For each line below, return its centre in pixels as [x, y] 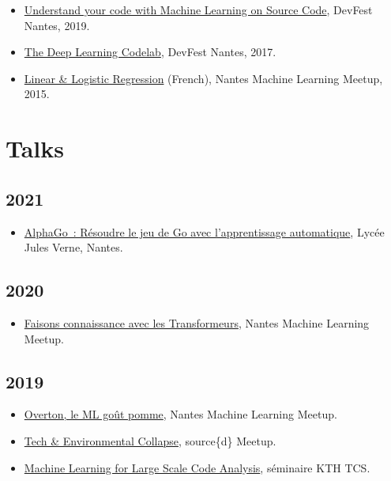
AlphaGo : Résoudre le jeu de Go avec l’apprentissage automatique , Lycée [204, 231]
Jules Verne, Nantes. [73, 247]
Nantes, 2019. [57, 25]
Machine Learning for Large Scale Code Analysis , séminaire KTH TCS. [197, 467]
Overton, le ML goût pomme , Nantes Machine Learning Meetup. [180, 414]
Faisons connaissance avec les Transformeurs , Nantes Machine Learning [197, 322]
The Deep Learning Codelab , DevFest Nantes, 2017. [150, 52]
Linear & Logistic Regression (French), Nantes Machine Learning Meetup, [203, 78]
